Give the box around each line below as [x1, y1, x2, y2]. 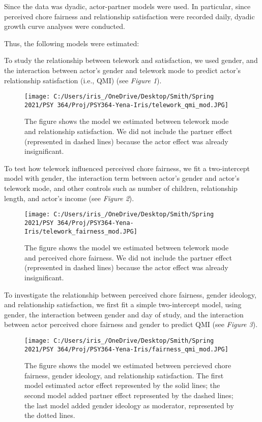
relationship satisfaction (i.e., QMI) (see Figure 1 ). [4, 75, 162, 85]
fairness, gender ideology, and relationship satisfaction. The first [24, 370, 224, 380]
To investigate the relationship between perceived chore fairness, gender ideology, [4, 289, 256, 300]
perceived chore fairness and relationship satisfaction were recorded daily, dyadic [4, 11, 255, 21]
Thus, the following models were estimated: [4, 38, 139, 48]
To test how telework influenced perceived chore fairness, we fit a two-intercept [4, 163, 250, 173]
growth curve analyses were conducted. [4, 21, 125, 31]
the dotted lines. [24, 410, 75, 420]
